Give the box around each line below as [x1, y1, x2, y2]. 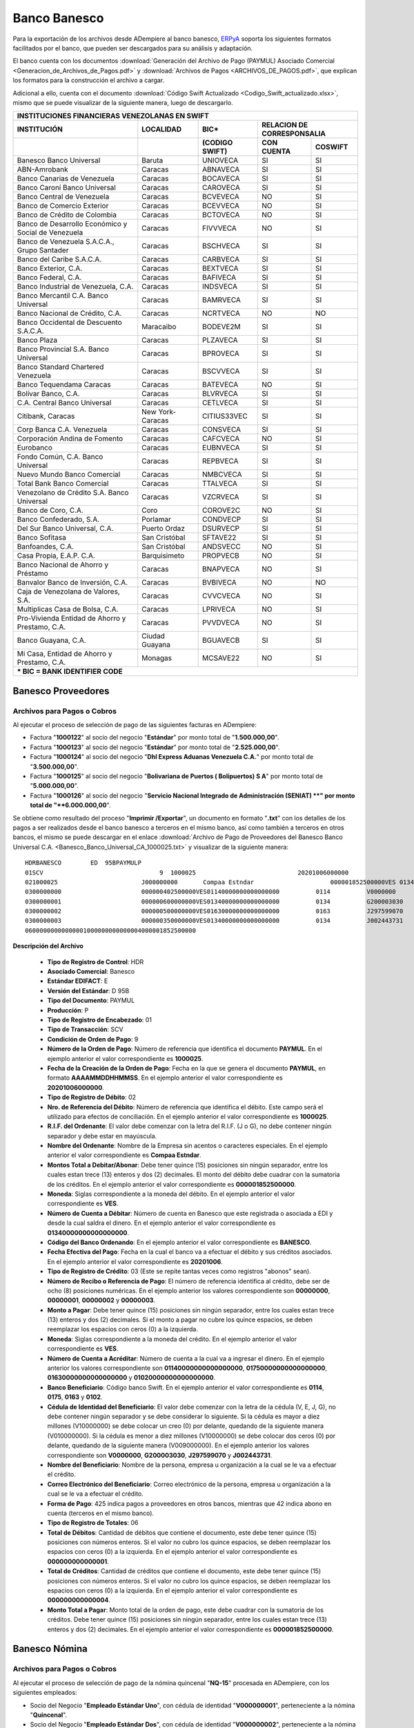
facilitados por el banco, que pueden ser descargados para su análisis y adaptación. [12, 44, 253, 52]
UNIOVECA [202, 156, 239, 165]
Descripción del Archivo [12, 942, 84, 950]
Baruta [141, 156, 164, 165]
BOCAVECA [202, 173, 241, 183]
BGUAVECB [202, 636, 240, 646]
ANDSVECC [202, 542, 241, 552]
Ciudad [141, 631, 166, 641]
